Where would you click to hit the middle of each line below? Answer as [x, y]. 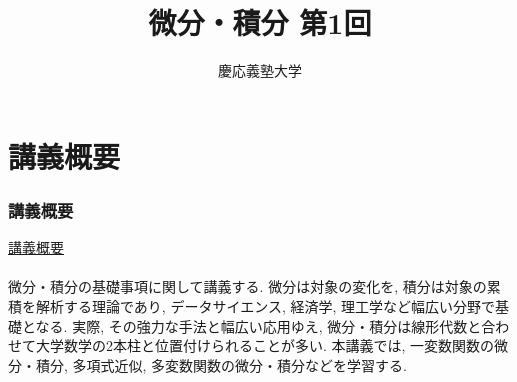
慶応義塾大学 [260, 70]
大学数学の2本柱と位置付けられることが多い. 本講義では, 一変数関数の [265, 345]
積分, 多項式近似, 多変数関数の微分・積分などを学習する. [221, 364]
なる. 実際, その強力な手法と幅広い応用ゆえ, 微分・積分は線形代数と [258, 325]
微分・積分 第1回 [260, 22]
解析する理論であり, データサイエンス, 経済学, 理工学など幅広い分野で [265, 305]
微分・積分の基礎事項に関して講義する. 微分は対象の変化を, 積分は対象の [247, 286]
